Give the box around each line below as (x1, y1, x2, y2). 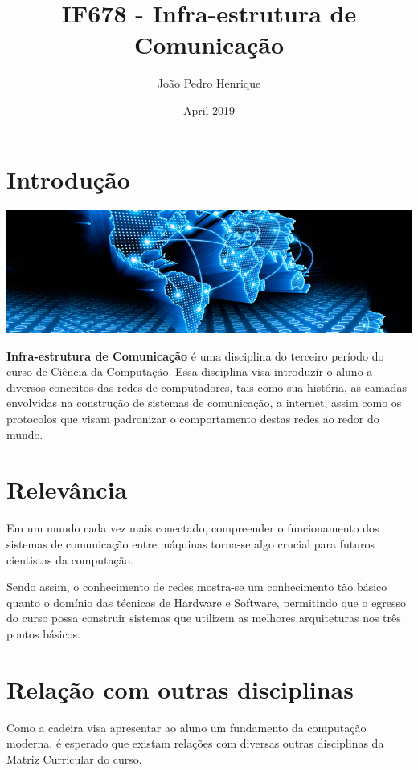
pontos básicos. (6, 625, 81, 642)
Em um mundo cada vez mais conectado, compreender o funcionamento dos (6, 519, 379, 536)
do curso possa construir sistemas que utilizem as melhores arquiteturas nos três (6, 609, 401, 626)
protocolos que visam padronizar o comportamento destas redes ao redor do (6, 410, 379, 427)
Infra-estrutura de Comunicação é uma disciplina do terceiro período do (6, 347, 384, 364)
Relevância (6, 473, 128, 506)
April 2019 (182, 101, 236, 118)
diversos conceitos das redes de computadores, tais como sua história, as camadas (6, 378, 407, 395)
